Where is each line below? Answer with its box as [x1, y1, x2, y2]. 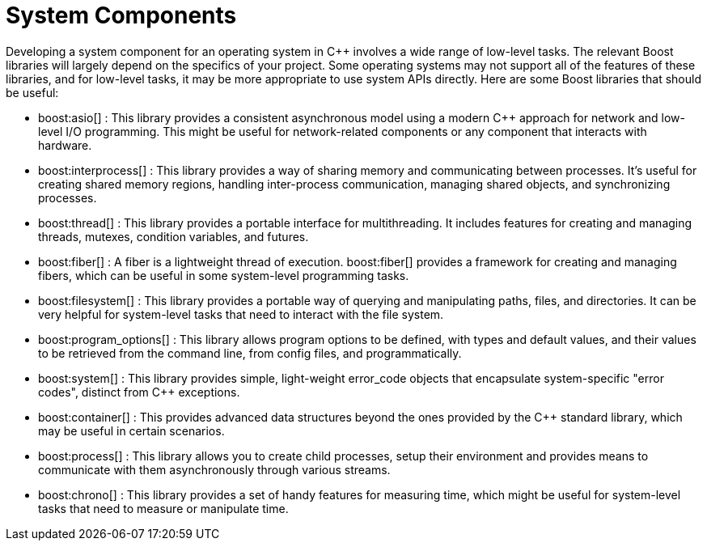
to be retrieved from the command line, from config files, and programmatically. [38, 346, 462, 360]
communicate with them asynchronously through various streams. [38, 462, 391, 477]
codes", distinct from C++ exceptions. [38, 384, 240, 399]
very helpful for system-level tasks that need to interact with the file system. [38, 307, 444, 321]
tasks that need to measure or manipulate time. [38, 501, 289, 515]
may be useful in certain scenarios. [38, 423, 225, 438]
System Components [6, 2, 237, 29]
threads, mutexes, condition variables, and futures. [38, 229, 309, 244]
